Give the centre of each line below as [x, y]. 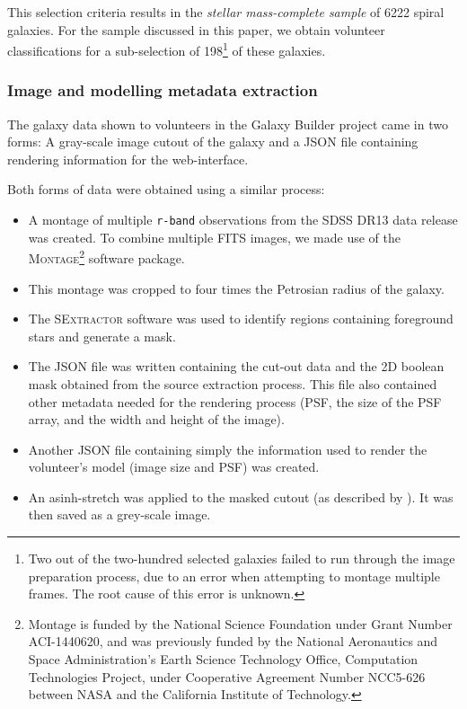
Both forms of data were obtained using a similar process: [166, 189]
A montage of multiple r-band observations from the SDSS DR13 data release [243, 220]
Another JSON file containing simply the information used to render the [228, 449]
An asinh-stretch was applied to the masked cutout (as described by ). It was [241, 496]
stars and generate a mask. [102, 336]
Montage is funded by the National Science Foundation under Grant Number [240, 623]
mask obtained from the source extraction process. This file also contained [233, 383]
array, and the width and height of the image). [156, 419]
